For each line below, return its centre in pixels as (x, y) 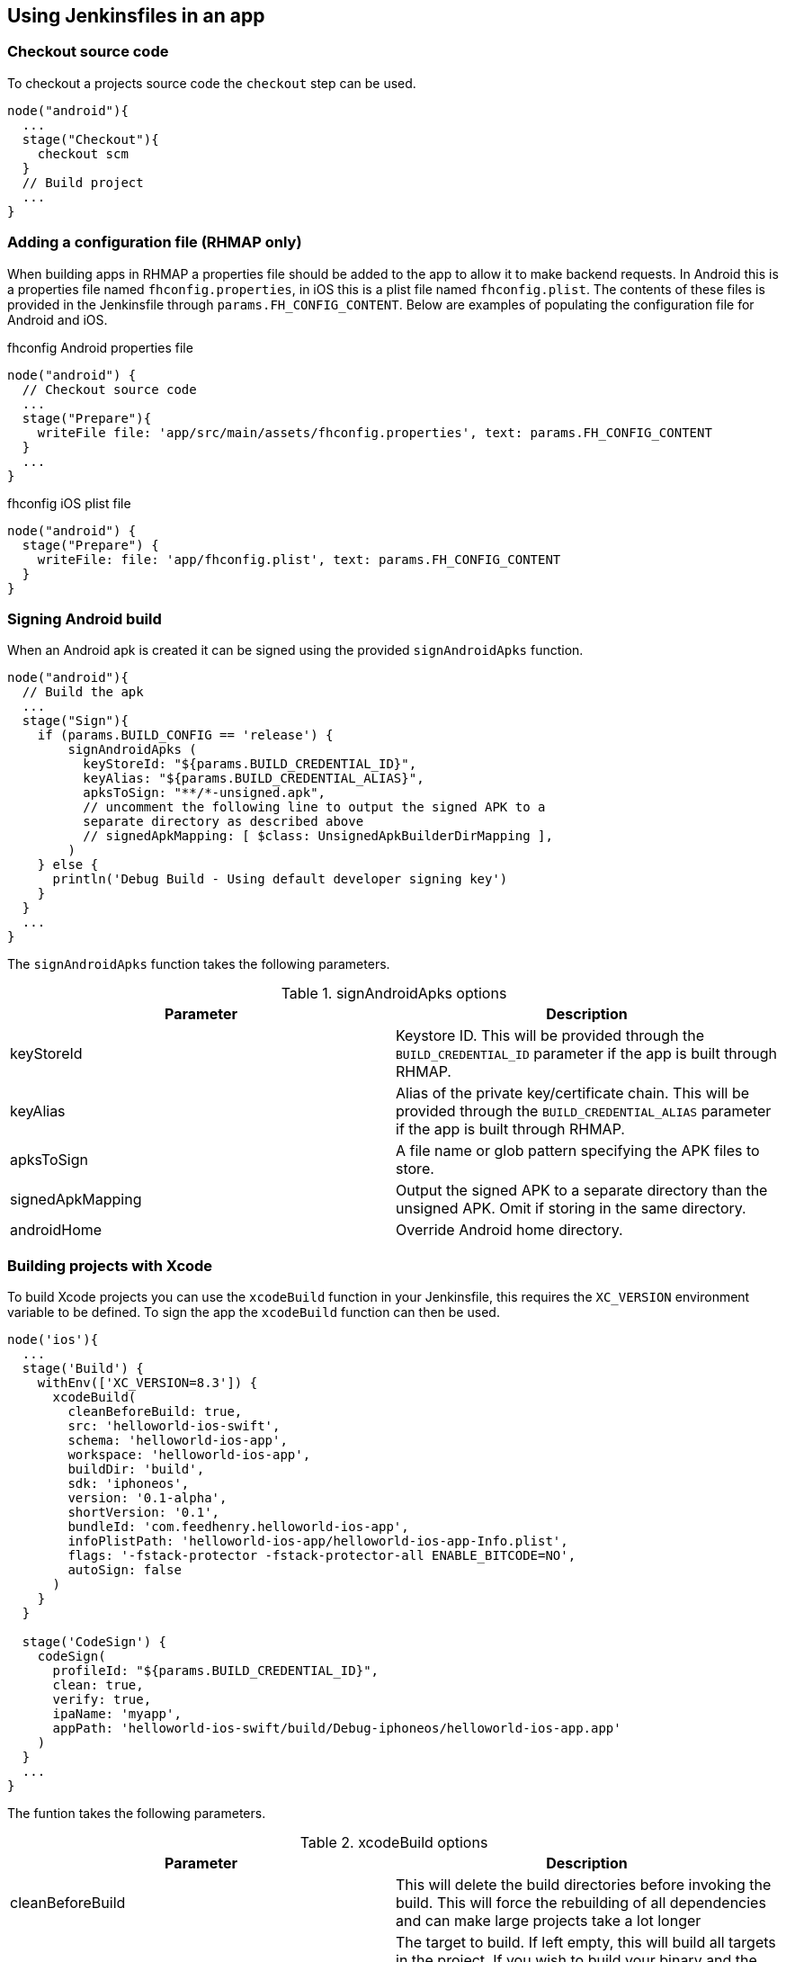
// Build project (83, 182)
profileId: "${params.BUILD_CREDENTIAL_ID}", (216, 1671)
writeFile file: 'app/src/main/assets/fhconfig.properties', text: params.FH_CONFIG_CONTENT (375, 432)
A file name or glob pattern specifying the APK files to (578, 1151)
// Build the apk (83, 692)
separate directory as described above (223, 822)
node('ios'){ (53, 1340)
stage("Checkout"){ (90, 139)
